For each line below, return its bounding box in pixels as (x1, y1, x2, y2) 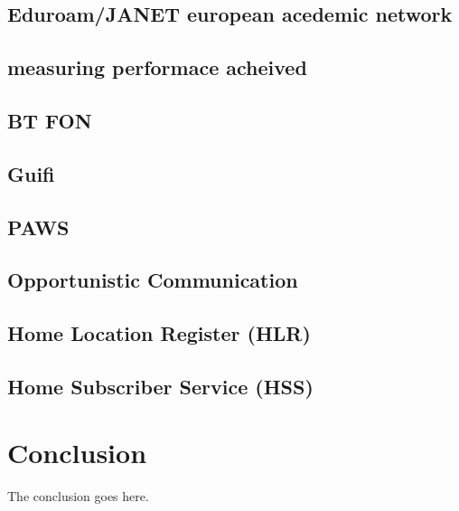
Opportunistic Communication (7, 266, 298, 294)
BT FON (7, 106, 92, 134)
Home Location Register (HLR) (7, 319, 311, 347)
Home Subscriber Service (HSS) (7, 372, 314, 400)
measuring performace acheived (7, 53, 307, 81)
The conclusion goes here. (7, 487, 149, 506)
